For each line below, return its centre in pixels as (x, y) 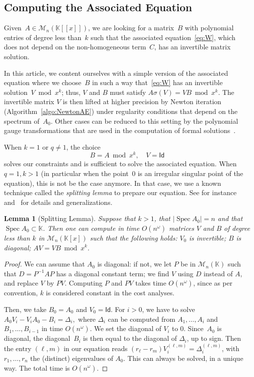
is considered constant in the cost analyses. (110, 293)
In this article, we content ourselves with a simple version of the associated (116, 73)
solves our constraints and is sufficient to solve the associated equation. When (120, 164)
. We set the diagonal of (126, 328)
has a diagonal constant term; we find (113, 273)
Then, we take (25, 309)
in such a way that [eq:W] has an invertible (157, 82)
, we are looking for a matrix (131, 28)
